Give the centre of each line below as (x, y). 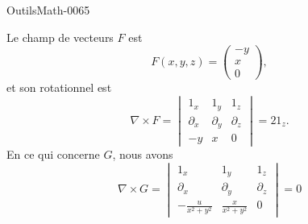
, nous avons (143, 154)
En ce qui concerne (53, 154)
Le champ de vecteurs (60, 37)
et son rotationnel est (59, 87)
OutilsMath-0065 (48, 10)
